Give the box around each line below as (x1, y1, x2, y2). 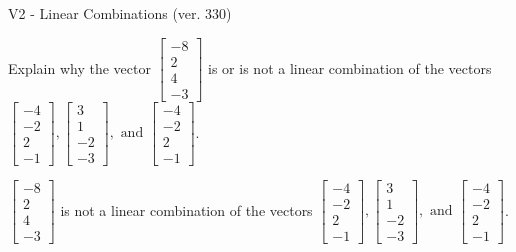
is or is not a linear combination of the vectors (208, 57, 492, 78)
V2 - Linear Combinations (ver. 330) (8, 3, 232, 23)
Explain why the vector (8, 57, 151, 78)
